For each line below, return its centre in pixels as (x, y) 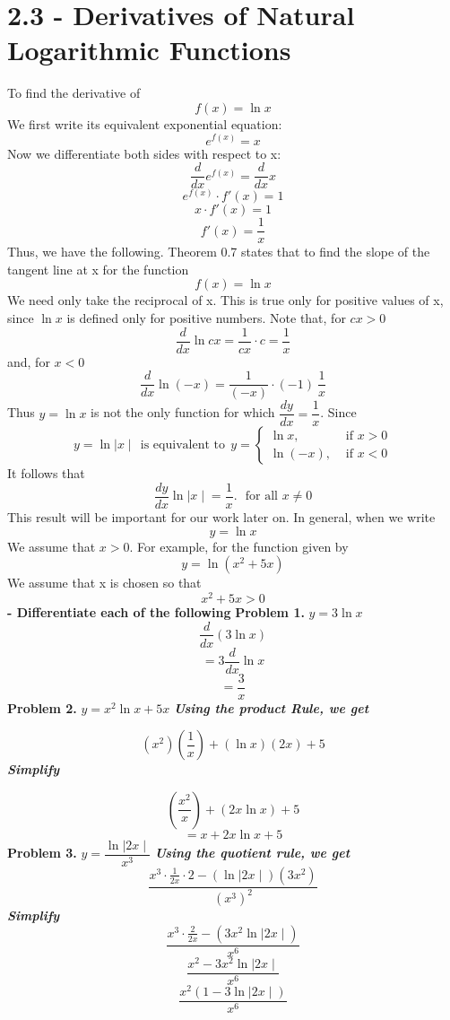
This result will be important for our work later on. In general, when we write (221, 517)
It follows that (46, 473)
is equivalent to (182, 445)
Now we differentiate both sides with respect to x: (144, 153)
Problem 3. (42, 853)
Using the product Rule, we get (271, 707)
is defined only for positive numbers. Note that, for (206, 318)
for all (262, 497)
